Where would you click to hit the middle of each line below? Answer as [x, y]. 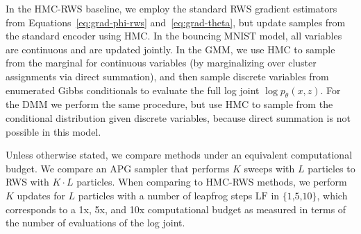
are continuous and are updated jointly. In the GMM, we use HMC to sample [170, 49]
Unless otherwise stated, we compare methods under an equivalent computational [179, 155]
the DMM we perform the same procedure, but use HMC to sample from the [169, 104]
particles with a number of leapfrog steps [165, 195]
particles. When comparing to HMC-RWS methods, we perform [212, 182]
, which [332, 195]
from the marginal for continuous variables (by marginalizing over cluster [161, 63]
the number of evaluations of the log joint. [95, 223]
